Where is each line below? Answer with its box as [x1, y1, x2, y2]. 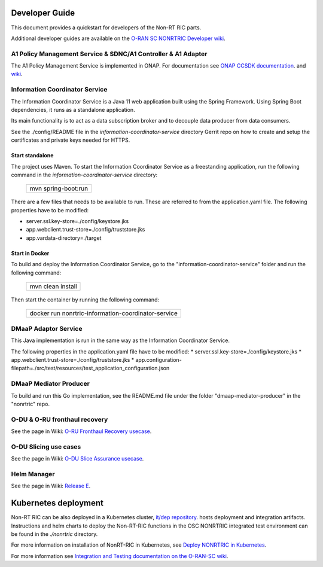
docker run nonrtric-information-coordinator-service [29, 309, 178, 318]
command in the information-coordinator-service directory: [11, 171, 158, 178]
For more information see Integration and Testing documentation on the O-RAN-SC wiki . [11, 552, 228, 559]
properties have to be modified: [11, 206, 89, 214]
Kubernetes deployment [11, 498, 104, 508]
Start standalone [11, 152, 54, 159]
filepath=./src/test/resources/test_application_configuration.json [11, 365, 170, 372]
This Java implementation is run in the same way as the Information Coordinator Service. [11, 337, 230, 344]
